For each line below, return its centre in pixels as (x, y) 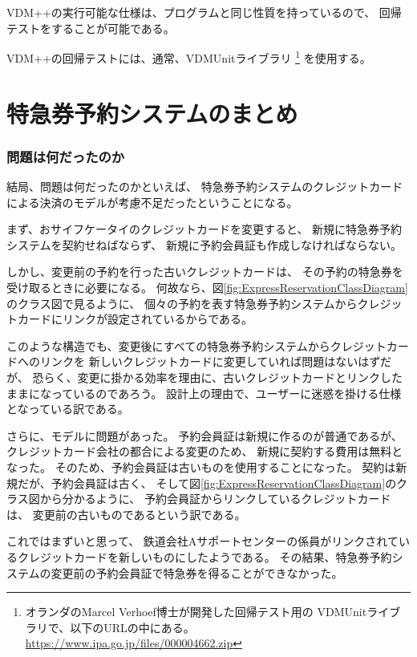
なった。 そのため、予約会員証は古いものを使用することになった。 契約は (201, 466)
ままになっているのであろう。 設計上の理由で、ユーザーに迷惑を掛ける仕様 (204, 393)
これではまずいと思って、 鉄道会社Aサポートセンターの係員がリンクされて (202, 541)
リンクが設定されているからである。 (158, 319)
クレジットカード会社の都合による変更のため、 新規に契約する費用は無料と (205, 451)
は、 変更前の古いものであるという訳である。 (126, 514)
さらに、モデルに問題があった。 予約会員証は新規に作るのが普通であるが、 (204, 435)
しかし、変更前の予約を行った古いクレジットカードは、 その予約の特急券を (205, 272)
